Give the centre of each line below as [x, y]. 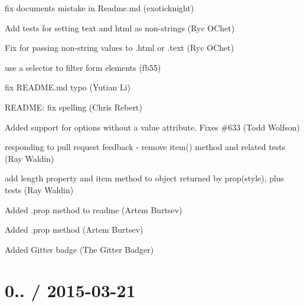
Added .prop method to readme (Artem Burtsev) [94, 209]
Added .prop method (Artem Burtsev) [74, 230]
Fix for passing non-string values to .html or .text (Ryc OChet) [120, 48]
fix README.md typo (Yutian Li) [68, 87]
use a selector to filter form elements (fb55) [83, 67]
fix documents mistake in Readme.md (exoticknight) [99, 8]
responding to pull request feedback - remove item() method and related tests [145, 147]
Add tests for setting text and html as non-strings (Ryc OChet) [120, 27]
